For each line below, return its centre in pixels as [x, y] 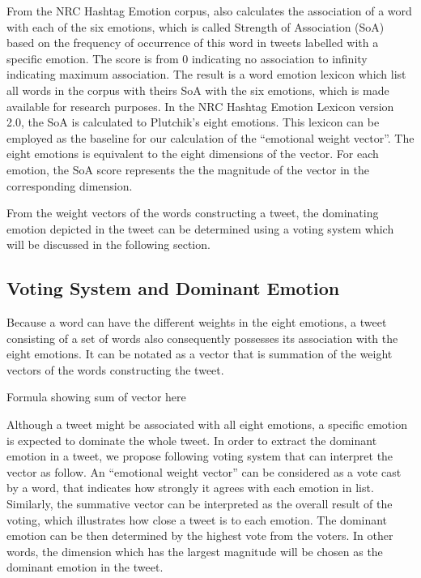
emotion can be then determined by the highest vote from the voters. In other [200, 535]
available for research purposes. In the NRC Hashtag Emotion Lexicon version [200, 106]
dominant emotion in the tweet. [85, 567]
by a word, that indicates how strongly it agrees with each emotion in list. [190, 488]
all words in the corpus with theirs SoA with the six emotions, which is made [198, 90]
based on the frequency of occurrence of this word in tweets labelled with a [193, 43]
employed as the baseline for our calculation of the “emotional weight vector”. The [210, 137]
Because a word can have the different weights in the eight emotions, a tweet [197, 322]
